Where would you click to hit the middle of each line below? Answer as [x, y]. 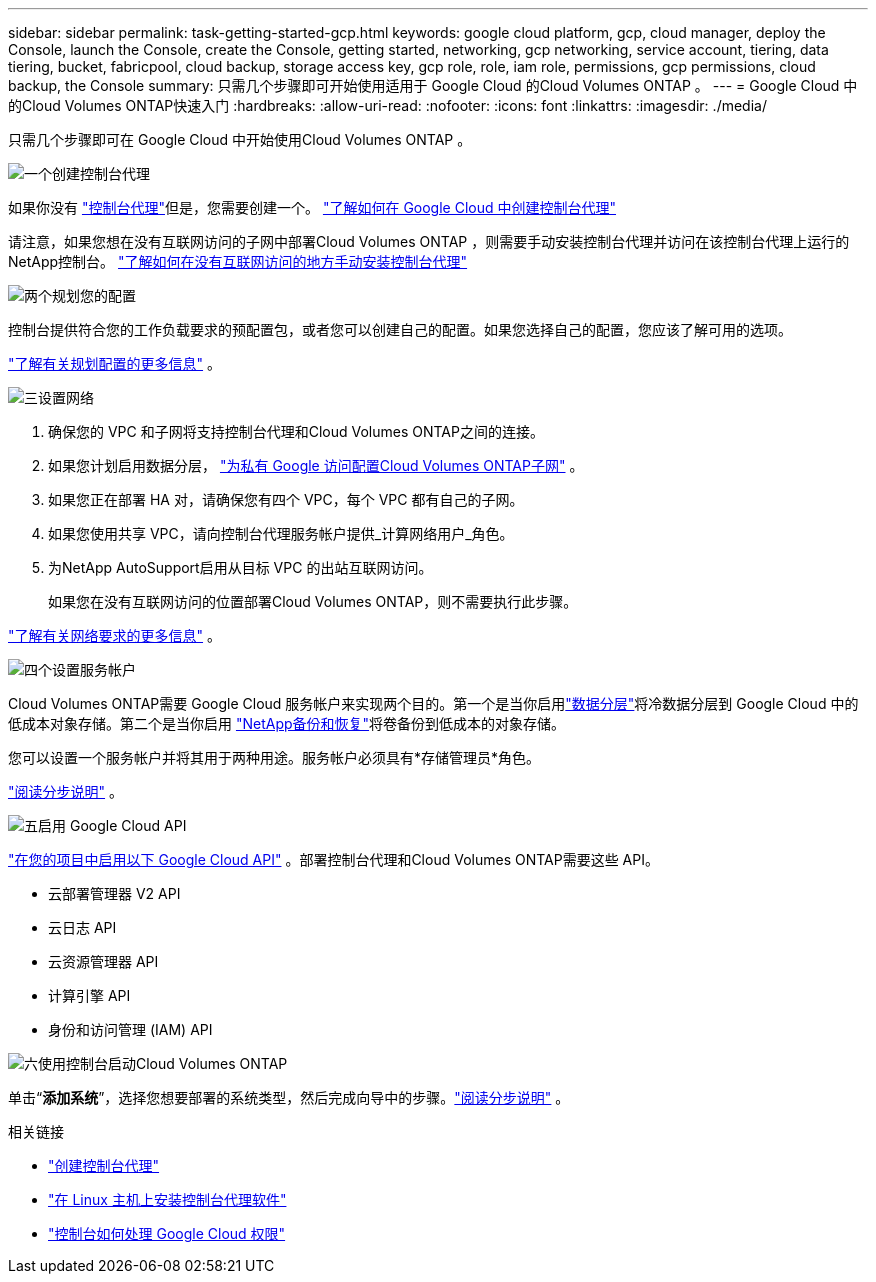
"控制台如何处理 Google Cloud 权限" [167, 1233]
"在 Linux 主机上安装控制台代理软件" [167, 1199]
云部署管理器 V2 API [114, 893]
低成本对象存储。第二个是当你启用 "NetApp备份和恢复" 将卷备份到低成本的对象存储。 [287, 723]
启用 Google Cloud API [112, 825]
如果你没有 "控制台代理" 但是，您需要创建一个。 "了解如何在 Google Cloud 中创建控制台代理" [312, 207]
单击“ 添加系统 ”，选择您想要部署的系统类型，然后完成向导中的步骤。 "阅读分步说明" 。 [289, 1097]
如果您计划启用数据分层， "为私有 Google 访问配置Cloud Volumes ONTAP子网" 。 [316, 465]
